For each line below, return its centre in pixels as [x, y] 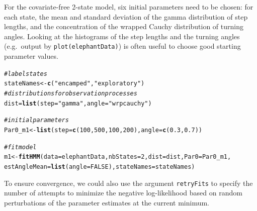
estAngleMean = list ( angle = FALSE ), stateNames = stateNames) [100, 167]
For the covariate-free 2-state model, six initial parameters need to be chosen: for [129, 7]
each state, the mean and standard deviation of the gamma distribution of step [126, 16]
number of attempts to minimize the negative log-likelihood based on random [123, 193]
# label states [26, 74]
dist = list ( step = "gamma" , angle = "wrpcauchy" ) [78, 103]
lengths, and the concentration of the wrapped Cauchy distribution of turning [124, 26]
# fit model [20, 147]
